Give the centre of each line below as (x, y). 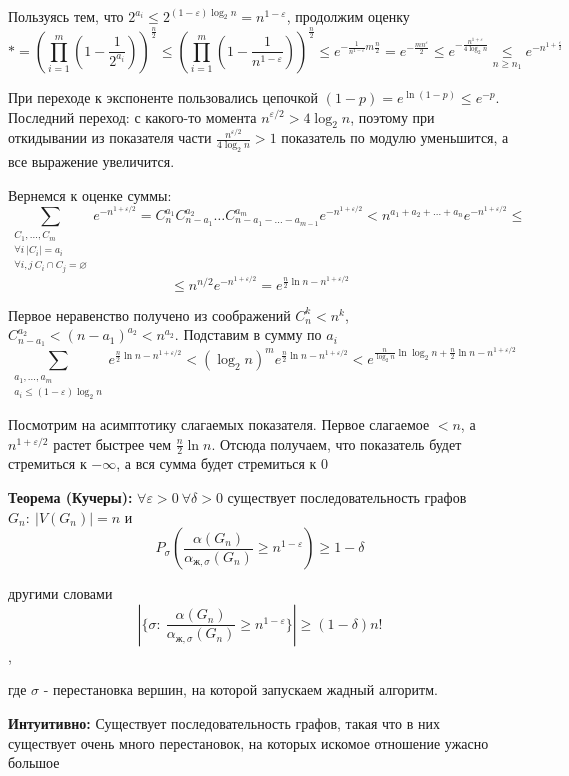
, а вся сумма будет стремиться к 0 (222, 463)
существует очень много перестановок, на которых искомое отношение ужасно (248, 742)
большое (34, 762)
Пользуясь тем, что (66, 16)
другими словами (60, 593)
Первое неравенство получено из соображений (149, 314)
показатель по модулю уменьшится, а (395, 137)
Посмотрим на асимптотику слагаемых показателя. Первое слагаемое (219, 424)
